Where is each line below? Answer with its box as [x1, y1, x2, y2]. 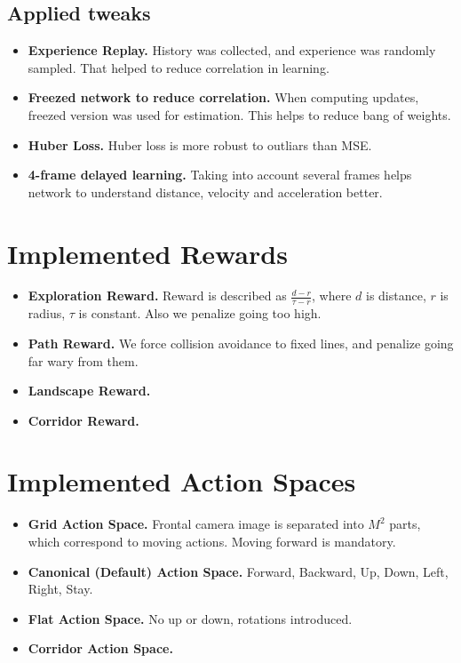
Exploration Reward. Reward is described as [28, 286, 287, 305]
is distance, [366, 286, 426, 305]
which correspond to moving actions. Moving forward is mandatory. [28, 532, 396, 550]
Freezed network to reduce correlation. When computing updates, [28, 88, 419, 107]
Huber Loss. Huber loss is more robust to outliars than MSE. [28, 135, 372, 154]
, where [312, 286, 352, 305]
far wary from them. [28, 351, 139, 370]
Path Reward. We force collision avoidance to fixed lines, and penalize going [28, 333, 454, 352]
